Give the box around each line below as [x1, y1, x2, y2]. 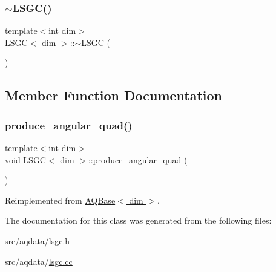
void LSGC [5, 153, 46, 166]
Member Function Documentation [5, 86, 223, 105]
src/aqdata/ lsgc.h [5, 234, 70, 247]
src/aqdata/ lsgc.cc [5, 254, 73, 267]
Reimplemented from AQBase [5, 193, 116, 206]
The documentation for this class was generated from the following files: [5, 214, 272, 227]
